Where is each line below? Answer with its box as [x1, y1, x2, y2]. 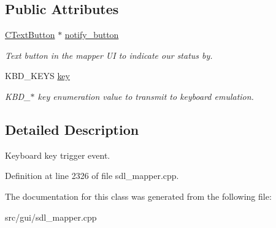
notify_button [64, 28, 119, 41]
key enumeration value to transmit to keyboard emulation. [37, 89, 254, 102]
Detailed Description [5, 120, 139, 139]
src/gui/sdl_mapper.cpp [5, 210, 97, 223]
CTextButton [5, 28, 55, 41]
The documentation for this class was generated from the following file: [5, 189, 272, 202]
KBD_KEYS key [5, 69, 70, 82]
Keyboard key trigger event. [5, 148, 110, 161]
